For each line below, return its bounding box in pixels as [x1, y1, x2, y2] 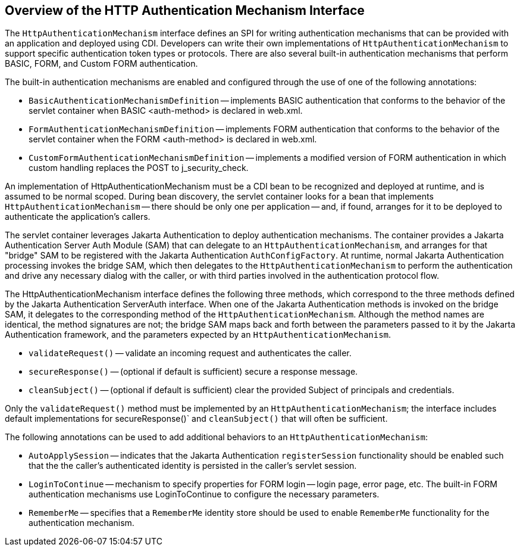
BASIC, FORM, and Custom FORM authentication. [5, 58, 198, 69]
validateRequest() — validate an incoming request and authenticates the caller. [29, 348, 352, 359]
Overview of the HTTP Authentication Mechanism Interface [5, 3, 365, 18]
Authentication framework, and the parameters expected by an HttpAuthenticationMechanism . [5, 329, 391, 340]
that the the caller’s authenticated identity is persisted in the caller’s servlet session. [29, 460, 357, 471]
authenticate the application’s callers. [5, 211, 151, 222]
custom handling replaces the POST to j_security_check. [29, 163, 249, 173]
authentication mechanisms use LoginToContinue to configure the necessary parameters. [29, 489, 380, 500]
